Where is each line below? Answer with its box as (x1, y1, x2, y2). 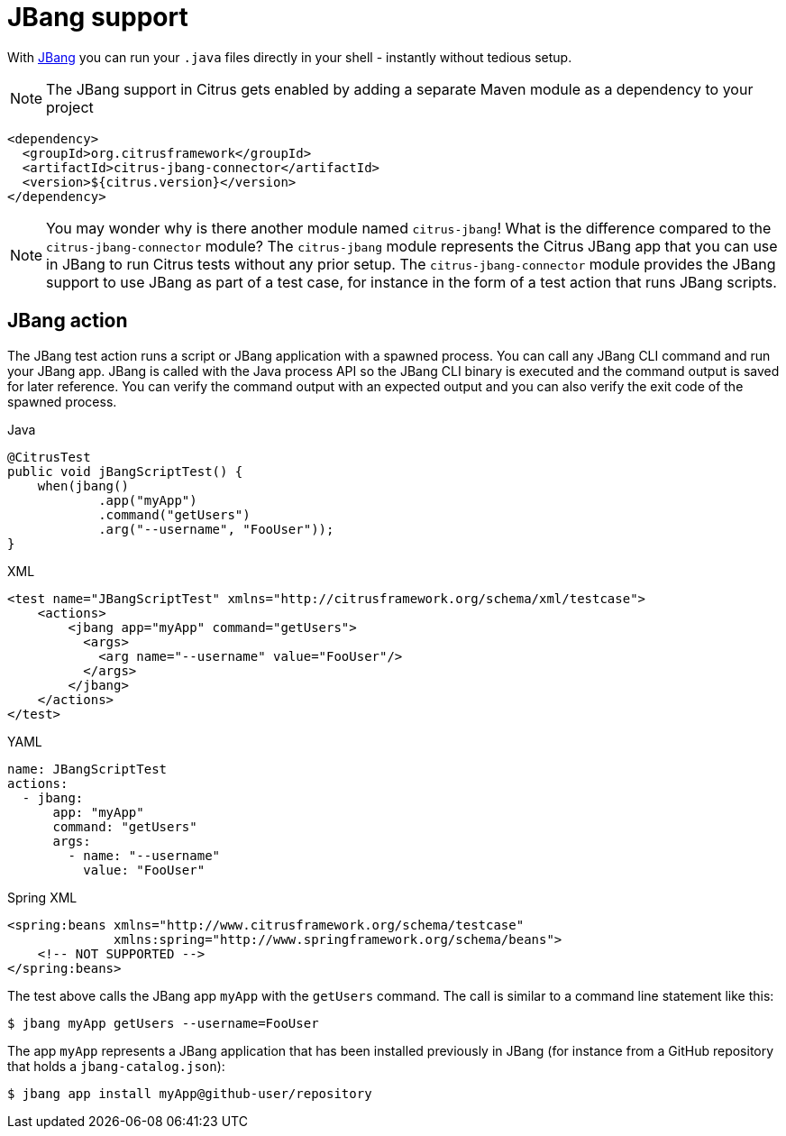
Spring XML (7, 889, 78, 905)
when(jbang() (37, 478, 129, 493)
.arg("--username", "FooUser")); (98, 521, 334, 536)
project (46, 97, 94, 116)
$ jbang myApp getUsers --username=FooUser (7, 1015, 319, 1031)
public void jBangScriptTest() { (7, 463, 243, 479)
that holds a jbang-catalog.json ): (7, 1058, 225, 1074)
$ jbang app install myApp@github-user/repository (7, 1086, 372, 1101)
